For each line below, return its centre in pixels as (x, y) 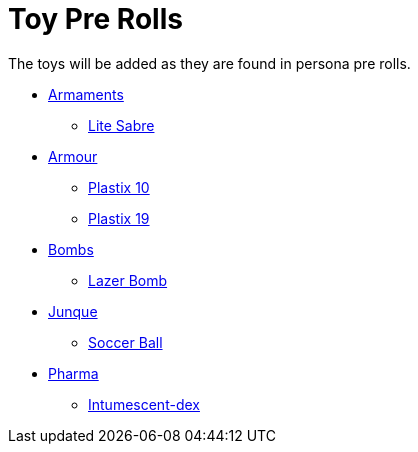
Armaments (86, 94)
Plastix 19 (119, 218)
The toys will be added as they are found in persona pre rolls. (209, 63)
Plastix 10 (119, 187)
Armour (73, 156)
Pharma (73, 373)
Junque (73, 311)
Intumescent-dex (144, 404)
